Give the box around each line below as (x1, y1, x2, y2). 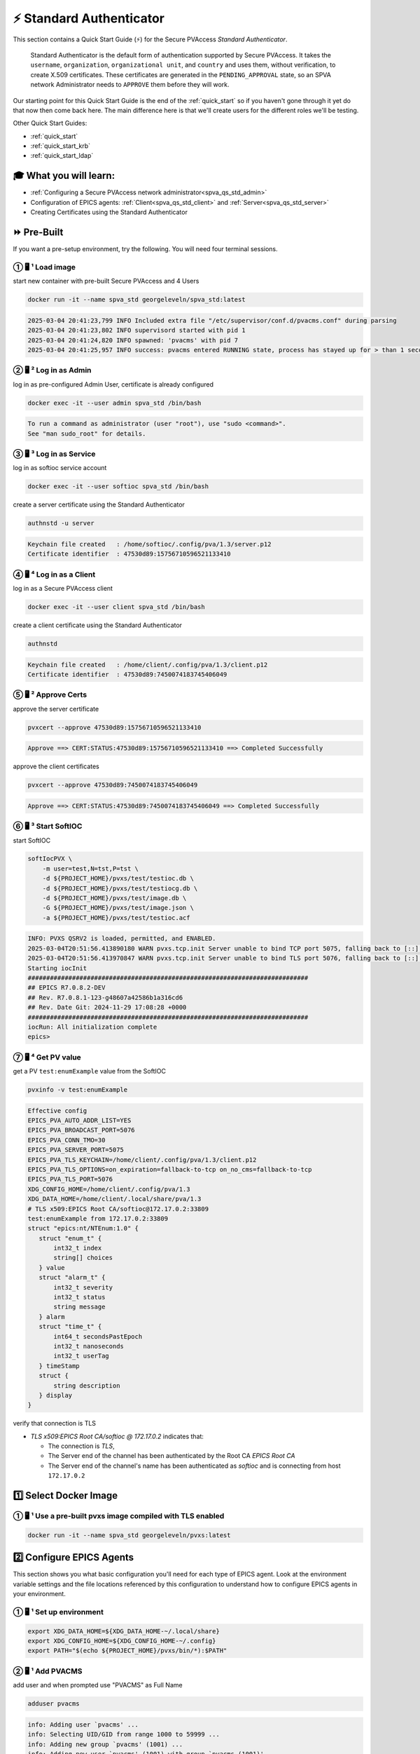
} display (38, 1391, 73, 1399)
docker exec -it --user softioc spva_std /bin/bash (27, 483, 209, 490)
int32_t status (53, 1293, 106, 1301)
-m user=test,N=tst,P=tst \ (42, 864, 139, 873)
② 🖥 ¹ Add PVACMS (13, 1666, 83, 1676)
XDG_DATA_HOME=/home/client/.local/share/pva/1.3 (27, 1195, 202, 1203)
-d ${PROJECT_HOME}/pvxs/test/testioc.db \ (42, 874, 194, 883)
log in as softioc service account (13, 464, 107, 472)
